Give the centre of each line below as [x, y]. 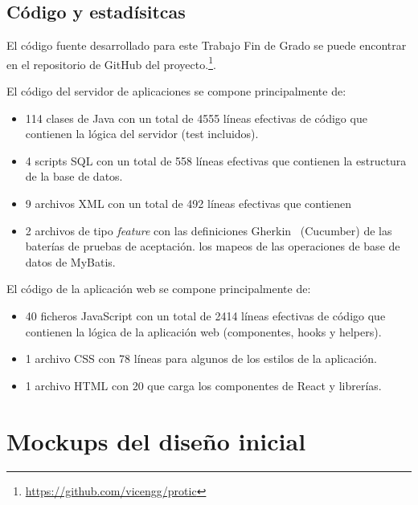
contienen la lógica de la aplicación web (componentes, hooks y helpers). [203, 331]
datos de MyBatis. [70, 261]
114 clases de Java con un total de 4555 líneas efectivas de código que [196, 118]
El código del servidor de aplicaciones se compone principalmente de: [176, 91]
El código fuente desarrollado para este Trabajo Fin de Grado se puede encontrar [207, 45]
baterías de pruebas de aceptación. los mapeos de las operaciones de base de [213, 246]
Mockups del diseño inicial [156, 440]
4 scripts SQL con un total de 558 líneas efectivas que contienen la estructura [216, 160]
